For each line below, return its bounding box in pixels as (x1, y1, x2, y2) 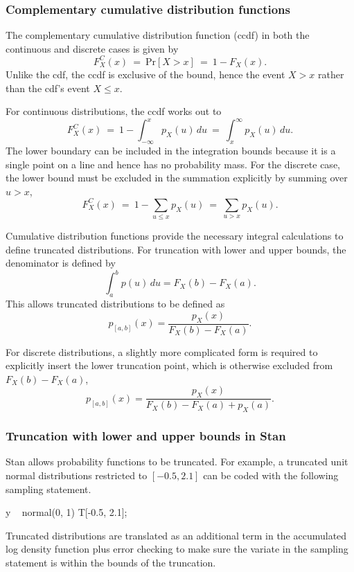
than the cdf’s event (6, 80, 90, 95)
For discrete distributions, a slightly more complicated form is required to (6, 344, 318, 359)
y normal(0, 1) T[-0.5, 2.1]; (6, 505, 127, 519)
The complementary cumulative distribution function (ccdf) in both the (6, 28, 310, 42)
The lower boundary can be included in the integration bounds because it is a (6, 143, 336, 157)
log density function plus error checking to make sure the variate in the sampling (6, 542, 348, 556)
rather (318, 66, 344, 81)
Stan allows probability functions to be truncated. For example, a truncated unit (6, 454, 348, 469)
